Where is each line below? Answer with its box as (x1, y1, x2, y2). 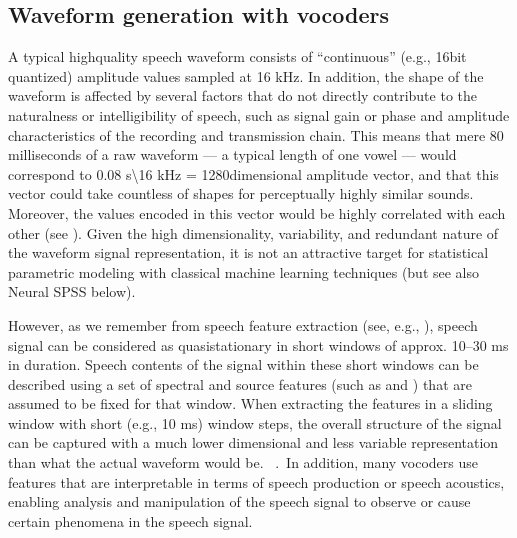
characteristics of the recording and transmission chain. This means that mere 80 (8, 124, 504, 145)
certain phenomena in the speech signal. (8, 510, 253, 531)
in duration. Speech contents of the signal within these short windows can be (8, 354, 479, 375)
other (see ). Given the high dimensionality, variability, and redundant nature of (8, 222, 499, 243)
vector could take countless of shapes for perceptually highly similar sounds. (8, 183, 474, 204)
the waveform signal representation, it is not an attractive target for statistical (8, 242, 489, 263)
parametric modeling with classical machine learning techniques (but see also (8, 261, 480, 282)
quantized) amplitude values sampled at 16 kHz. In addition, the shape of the (8, 65, 484, 86)
